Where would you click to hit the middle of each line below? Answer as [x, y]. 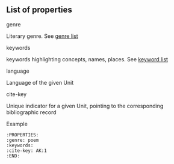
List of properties [39, 10]
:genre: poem [23, 140]
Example [17, 124]
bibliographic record [31, 112]
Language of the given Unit [40, 82]
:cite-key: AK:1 [26, 150]
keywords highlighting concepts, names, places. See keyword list [87, 59]
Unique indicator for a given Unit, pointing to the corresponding [85, 106]
